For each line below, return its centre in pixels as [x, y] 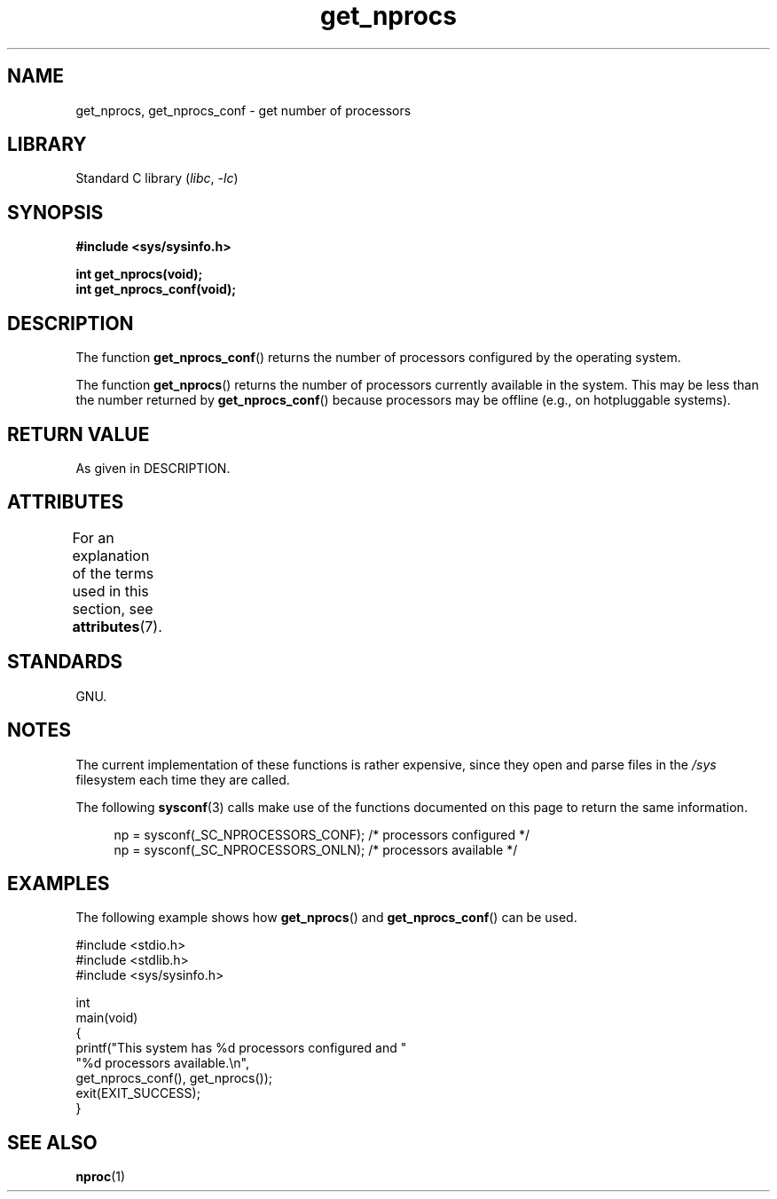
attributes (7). [117, 626]
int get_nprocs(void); [139, 274]
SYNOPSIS [55, 212]
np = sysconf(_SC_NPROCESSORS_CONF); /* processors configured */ [322, 834]
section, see [113, 608]
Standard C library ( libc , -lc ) [157, 178]
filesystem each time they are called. [183, 779]
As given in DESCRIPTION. [153, 468]
